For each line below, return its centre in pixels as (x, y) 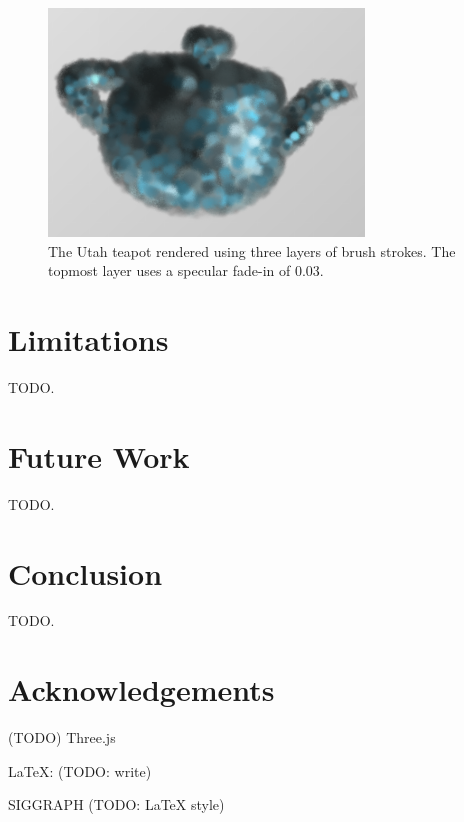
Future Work (99, 455)
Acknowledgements (141, 689)
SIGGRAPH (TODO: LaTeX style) (116, 804)
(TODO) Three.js (62, 737)
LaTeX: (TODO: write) (80, 770)
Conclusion (85, 572)
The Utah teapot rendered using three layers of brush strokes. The (252, 250)
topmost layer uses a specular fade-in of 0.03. (186, 270)
